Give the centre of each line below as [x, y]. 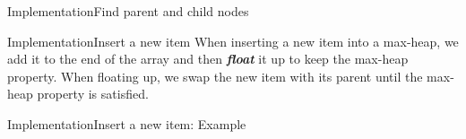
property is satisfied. [93, 94]
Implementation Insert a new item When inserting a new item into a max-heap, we [233, 41]
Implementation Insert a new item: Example [127, 123]
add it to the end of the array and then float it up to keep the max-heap [208, 59]
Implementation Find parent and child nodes [128, 11]
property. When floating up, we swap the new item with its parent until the [215, 76]
